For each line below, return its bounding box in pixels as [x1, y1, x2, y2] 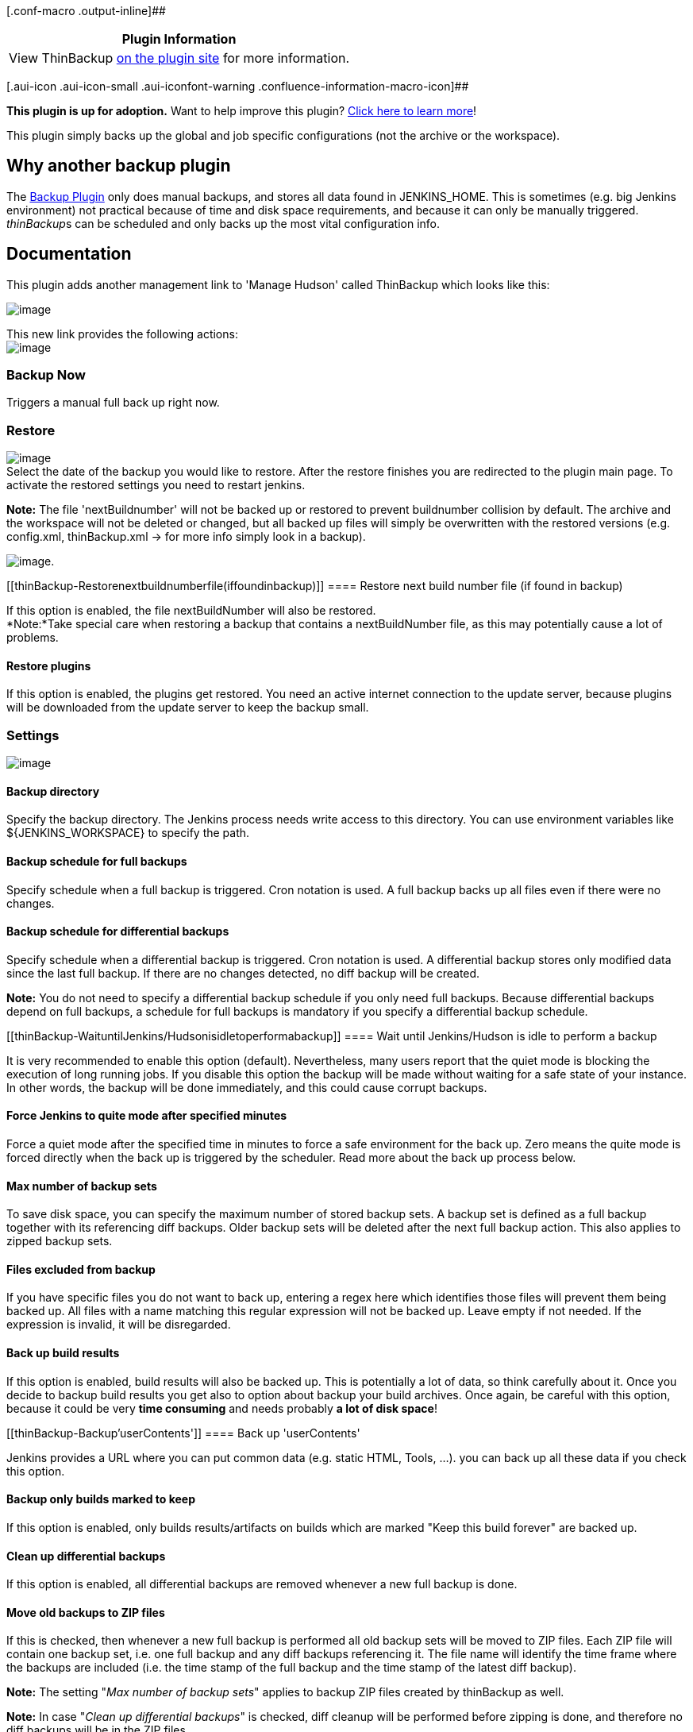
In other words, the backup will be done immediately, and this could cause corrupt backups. [6, 1080, 487, 1094]
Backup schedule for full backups [6, 854, 187, 868]
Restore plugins [6, 658, 91, 673]
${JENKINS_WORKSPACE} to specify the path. [6, 826, 250, 840]
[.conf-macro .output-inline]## [6, 4, 166, 17]
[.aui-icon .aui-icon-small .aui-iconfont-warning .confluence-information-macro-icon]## [6, 79, 469, 93]
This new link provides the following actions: [6, 326, 238, 341]
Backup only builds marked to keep [6, 1492, 196, 1506]
